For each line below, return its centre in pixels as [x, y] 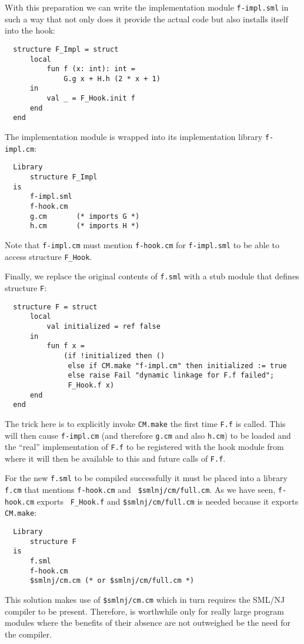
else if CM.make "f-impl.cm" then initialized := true [177, 366]
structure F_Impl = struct [66, 49]
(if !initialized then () [114, 356]
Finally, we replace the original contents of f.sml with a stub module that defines [152, 276]
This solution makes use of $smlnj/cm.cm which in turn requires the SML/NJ [145, 600]
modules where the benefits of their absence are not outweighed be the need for [148, 623]
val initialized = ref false [103, 326]
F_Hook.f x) [91, 385]
